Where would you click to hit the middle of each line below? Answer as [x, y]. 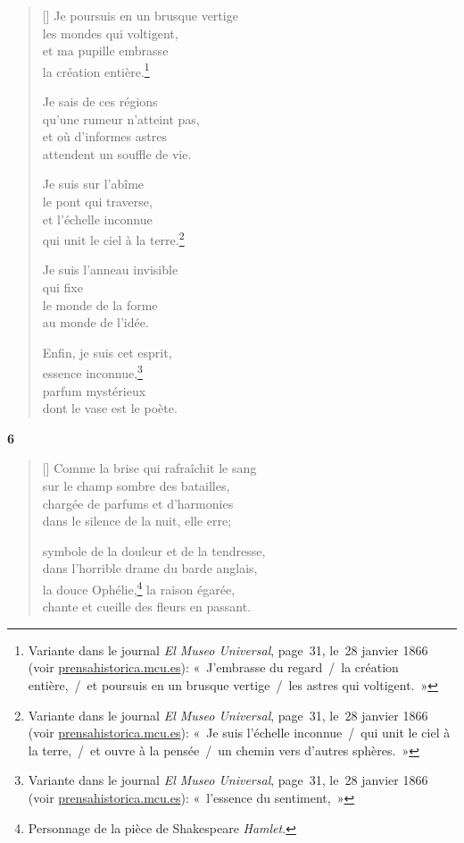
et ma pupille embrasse [105, 51]
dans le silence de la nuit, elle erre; [137, 521]
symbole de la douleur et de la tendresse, [154, 550]
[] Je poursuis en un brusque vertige [140, 15]
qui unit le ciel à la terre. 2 [113, 238]
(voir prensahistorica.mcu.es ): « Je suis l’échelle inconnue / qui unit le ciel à [239, 733]
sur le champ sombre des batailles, [136, 486]
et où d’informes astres [104, 136]
